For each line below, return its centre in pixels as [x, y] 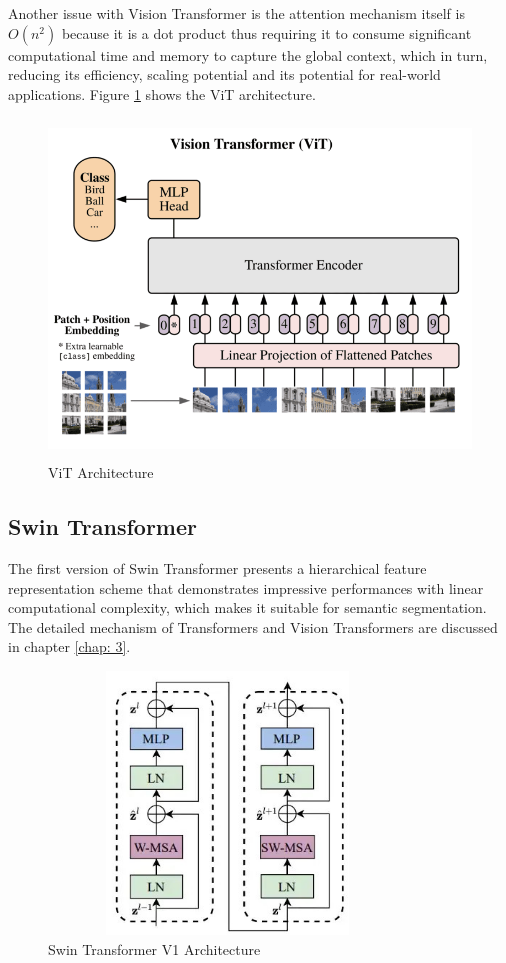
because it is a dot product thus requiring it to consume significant [266, 32]
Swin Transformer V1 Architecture [154, 949]
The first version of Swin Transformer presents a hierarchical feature [217, 567]
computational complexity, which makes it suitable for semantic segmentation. [247, 607]
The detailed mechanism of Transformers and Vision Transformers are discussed [253, 626]
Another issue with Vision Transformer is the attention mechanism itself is [236, 13]
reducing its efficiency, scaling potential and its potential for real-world [224, 74]
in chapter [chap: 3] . [69, 646]
